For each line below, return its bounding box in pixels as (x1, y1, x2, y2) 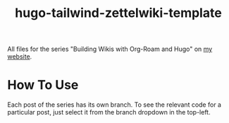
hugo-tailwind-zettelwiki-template (15, 5, 222, 21)
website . (7, 52, 32, 61)
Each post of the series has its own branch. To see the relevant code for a (7, 100, 222, 109)
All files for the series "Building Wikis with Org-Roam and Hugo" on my (7, 45, 213, 54)
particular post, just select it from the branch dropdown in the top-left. (7, 108, 211, 117)
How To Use (7, 77, 79, 93)
